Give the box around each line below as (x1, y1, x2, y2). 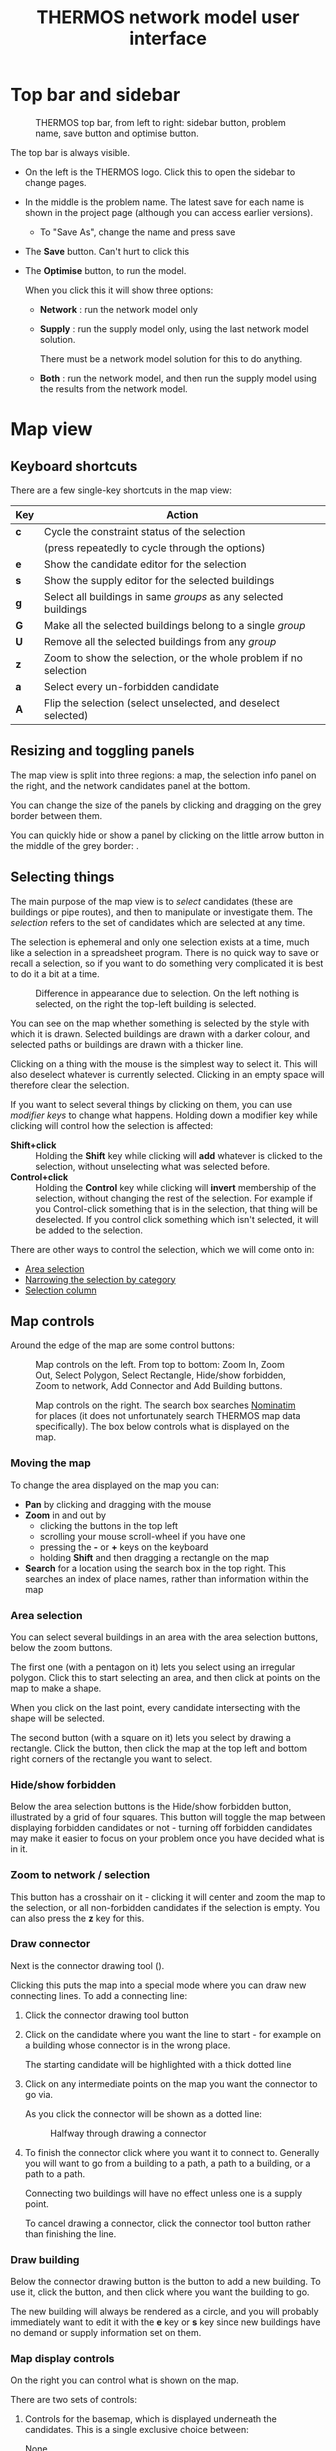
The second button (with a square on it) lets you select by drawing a (10, 1731, 292, 1743)
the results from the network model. (39, 382, 188, 395)
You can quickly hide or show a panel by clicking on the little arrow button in (10, 829, 325, 841)
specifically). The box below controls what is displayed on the (35, 1421, 290, 1433)
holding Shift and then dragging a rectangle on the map (39, 1551, 270, 1563)
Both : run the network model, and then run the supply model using (39, 372, 317, 384)
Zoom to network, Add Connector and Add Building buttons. (35, 1380, 283, 1392)
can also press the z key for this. (10, 1912, 145, 1924)
